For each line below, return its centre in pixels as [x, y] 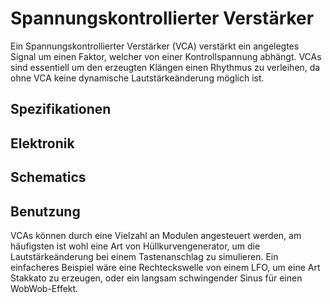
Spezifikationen [61, 109]
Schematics [48, 177]
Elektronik [42, 143]
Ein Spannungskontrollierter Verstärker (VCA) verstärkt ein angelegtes [155, 46]
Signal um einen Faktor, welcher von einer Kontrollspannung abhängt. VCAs [166, 56]
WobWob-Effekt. [44, 288]
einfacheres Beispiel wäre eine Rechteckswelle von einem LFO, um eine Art [165, 267]
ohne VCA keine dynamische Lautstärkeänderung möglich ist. [137, 78]
